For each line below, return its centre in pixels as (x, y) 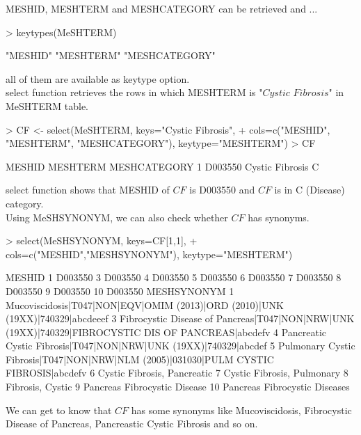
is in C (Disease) (310, 190)
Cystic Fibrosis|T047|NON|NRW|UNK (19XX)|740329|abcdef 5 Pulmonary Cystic (180, 346)
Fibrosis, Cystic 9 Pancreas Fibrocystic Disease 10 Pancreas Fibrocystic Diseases (178, 387)
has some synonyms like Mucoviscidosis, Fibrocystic (241, 410)
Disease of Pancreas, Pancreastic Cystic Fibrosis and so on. (132, 424)
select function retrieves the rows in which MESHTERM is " (134, 92)
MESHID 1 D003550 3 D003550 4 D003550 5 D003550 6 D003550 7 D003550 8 (174, 277)
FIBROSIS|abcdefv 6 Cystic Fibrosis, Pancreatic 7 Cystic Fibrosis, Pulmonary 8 (177, 373)
